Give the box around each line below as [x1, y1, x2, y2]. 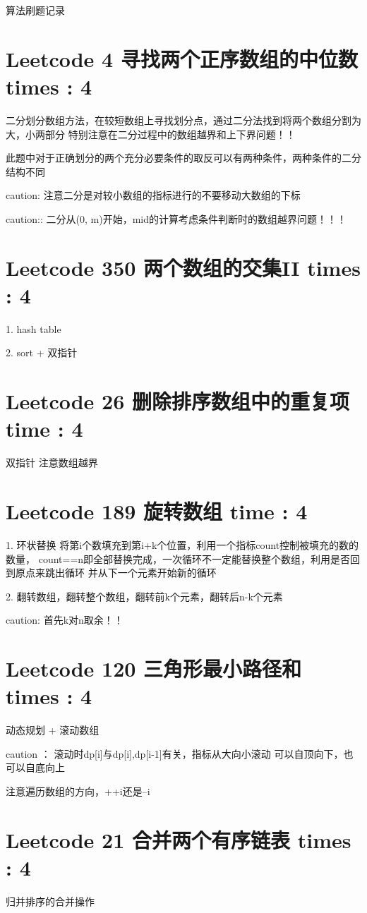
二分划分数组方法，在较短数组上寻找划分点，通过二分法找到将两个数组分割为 [6, 112, 361, 127]
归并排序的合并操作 [6, 893, 95, 908]
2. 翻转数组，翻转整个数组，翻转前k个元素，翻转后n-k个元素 [6, 588, 283, 603]
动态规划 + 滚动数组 [6, 722, 100, 737]
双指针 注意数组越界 [6, 455, 98, 470]
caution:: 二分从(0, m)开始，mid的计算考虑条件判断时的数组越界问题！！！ [6, 211, 347, 226]
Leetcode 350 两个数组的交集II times [6, 253, 361, 282]
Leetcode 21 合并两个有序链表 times [6, 825, 351, 854]
